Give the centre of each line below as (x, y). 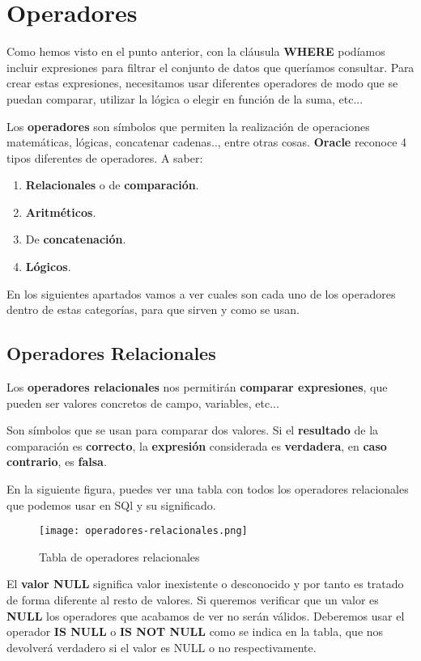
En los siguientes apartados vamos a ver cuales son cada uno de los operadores (201, 293)
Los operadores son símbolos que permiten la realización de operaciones (188, 126)
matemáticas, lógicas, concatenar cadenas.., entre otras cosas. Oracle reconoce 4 (207, 142)
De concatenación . (76, 239)
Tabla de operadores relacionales (119, 556)
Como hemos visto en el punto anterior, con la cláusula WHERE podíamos (196, 51)
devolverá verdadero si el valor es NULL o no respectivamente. (162, 647)
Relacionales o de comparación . (112, 185)
